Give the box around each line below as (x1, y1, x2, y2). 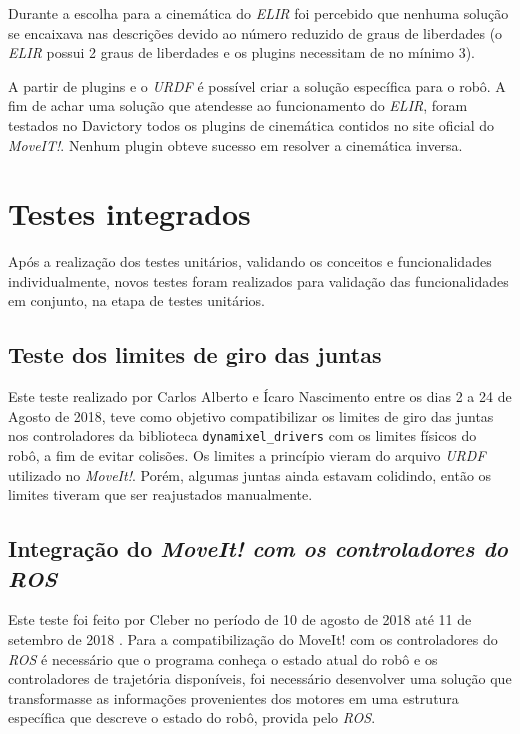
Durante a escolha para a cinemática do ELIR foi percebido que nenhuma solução (8, 3, 509, 23)
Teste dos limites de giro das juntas (8, 339, 382, 370)
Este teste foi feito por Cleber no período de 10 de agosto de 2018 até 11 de (8, 609, 472, 630)
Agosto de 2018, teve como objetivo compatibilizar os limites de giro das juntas (8, 405, 494, 426)
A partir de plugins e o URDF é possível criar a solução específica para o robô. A (8, 75, 506, 96)
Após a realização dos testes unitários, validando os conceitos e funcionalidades (8, 251, 492, 272)
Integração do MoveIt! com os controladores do (8, 533, 509, 564)
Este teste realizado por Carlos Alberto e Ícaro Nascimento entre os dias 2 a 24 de (8, 386, 512, 407)
